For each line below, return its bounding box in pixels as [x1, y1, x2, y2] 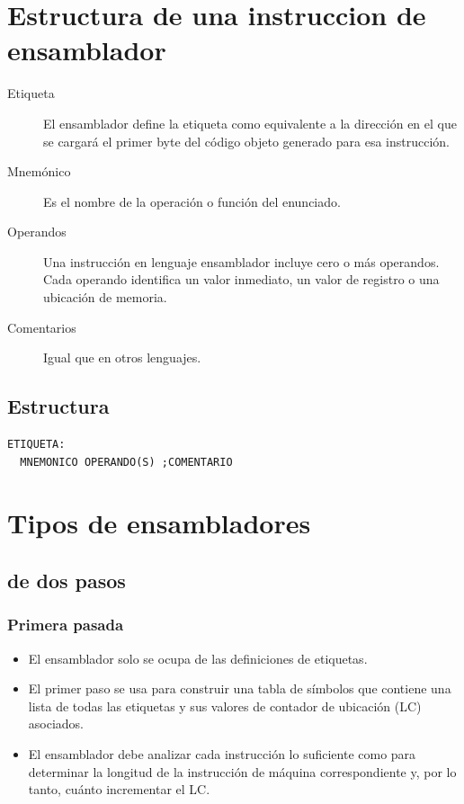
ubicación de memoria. [43, 288, 167, 307]
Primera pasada [7, 613, 124, 636]
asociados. [28, 714, 85, 733]
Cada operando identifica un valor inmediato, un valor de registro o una [43, 270, 440, 289]
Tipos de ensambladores [7, 505, 311, 541]
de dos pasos [7, 567, 126, 594]
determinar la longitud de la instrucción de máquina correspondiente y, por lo [28, 762, 457, 781]
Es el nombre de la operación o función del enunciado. [43, 192, 341, 210]
